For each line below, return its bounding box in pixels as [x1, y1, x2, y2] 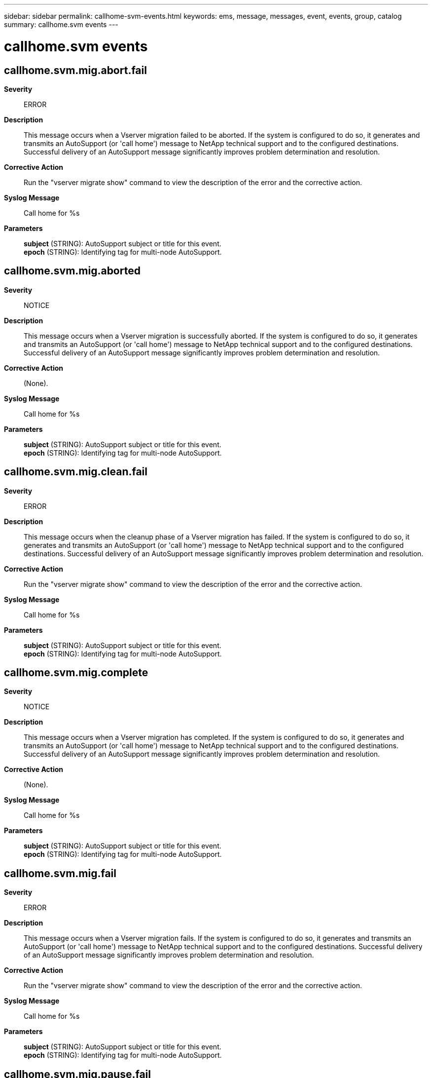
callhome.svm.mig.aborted [4, 265, 141, 277]
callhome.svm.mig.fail [4, 867, 116, 880]
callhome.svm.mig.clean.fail [4, 465, 148, 478]
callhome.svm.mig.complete [4, 666, 148, 679]
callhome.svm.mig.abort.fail [4, 64, 147, 77]
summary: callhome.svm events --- [4, 20, 118, 29]
